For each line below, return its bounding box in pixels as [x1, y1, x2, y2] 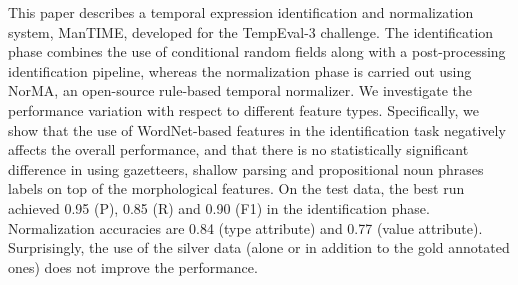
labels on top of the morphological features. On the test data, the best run [8, 178, 465, 199]
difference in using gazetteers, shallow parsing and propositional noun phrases [8, 158, 484, 179]
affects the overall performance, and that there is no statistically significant [8, 139, 469, 160]
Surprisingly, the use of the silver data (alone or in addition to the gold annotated [8, 237, 510, 258]
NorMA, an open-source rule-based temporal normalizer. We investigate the [8, 80, 473, 101]
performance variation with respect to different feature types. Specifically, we [8, 99, 479, 120]
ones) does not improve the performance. [8, 256, 258, 277]
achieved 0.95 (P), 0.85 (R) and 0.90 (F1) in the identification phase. [8, 197, 430, 218]
